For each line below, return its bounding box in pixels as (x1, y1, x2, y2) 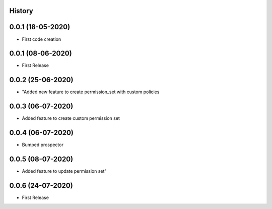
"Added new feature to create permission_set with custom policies (22, 89, 160, 95)
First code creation (22, 36, 61, 42)
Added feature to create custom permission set (22, 115, 120, 121)
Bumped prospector (22, 142, 64, 148)
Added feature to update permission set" (22, 168, 107, 174)
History (9, 7, 34, 15)
